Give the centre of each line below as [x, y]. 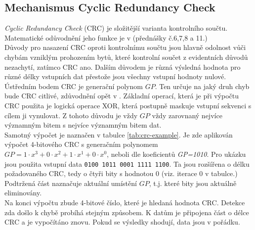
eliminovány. [23, 193]
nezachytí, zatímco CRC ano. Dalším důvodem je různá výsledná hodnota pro [123, 67]
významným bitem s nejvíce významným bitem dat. [83, 125]
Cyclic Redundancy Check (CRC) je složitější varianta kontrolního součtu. [116, 28]
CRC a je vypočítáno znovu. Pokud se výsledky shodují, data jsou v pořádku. [122, 222]
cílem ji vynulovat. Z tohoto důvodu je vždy [71, 115]
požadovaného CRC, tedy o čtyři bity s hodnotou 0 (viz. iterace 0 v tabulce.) [121, 173]
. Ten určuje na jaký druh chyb [202, 86]
